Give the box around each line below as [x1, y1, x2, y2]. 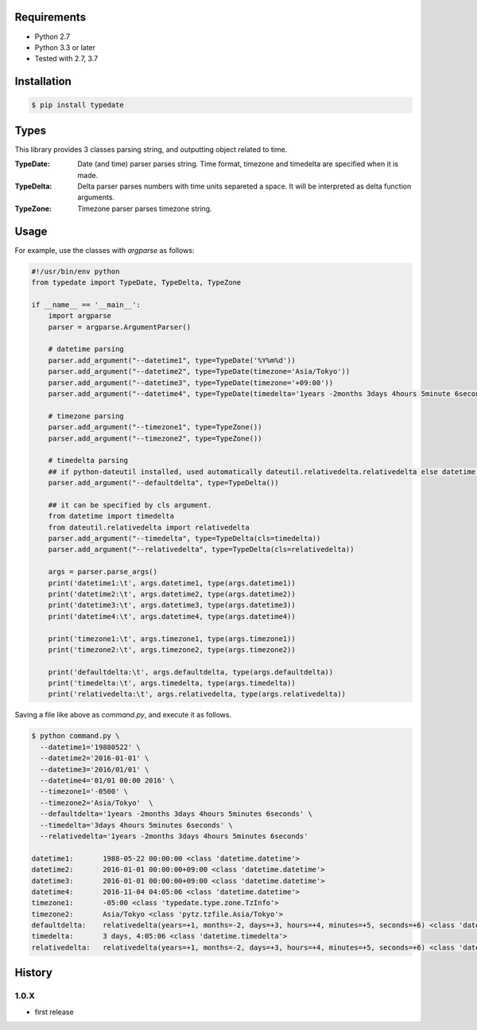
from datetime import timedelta [48, 511, 175, 521]
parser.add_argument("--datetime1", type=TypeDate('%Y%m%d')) [48, 356, 296, 365]
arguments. [77, 192, 115, 202]
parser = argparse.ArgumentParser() [48, 322, 191, 332]
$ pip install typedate [31, 100, 125, 110]
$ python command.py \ [31, 732, 120, 740]
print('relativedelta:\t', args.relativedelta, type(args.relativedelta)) [48, 690, 346, 699]
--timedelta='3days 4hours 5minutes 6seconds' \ [40, 820, 234, 830]
